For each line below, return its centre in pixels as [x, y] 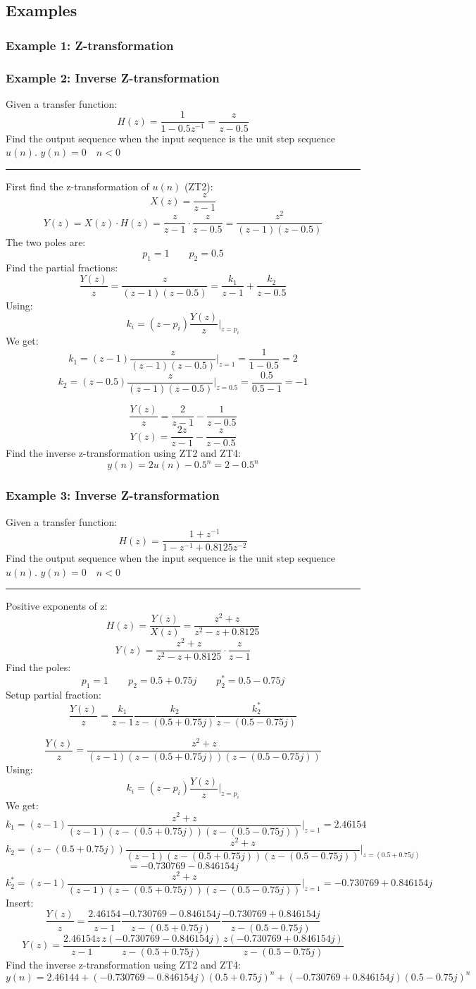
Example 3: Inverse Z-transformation [113, 495]
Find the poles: [38, 667]
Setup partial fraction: [54, 694]
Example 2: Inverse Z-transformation [113, 77]
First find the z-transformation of [77, 186]
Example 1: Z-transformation [90, 45]
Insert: [20, 902]
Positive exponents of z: [57, 606]
